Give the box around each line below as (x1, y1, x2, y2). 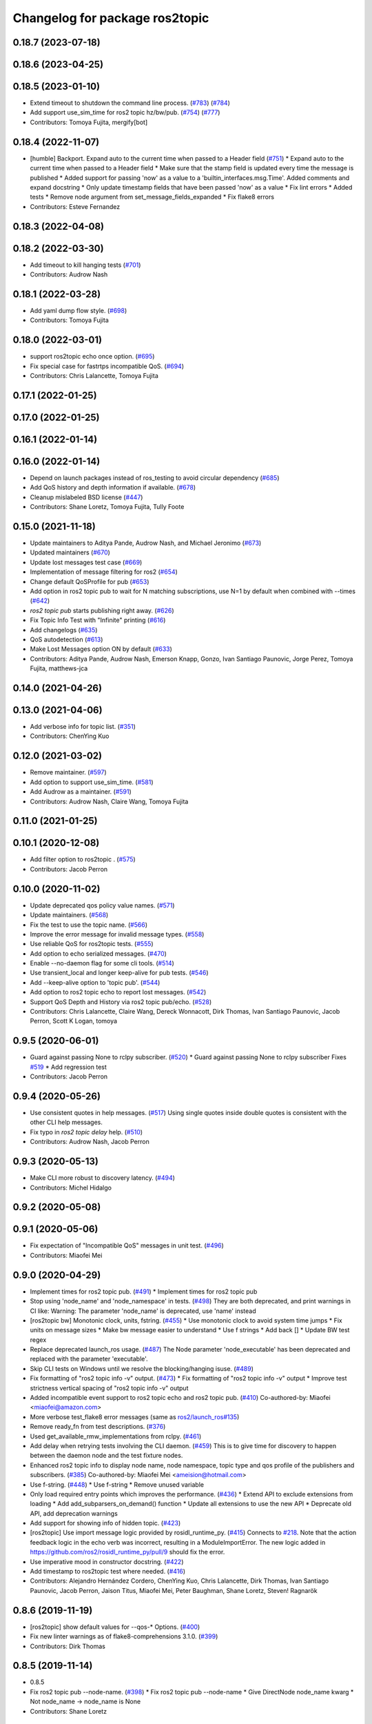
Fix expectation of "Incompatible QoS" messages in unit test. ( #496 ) (30, 1241, 224, 1250)
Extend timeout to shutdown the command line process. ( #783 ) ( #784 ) (30, 99, 231, 107)
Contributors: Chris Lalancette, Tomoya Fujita (30, 372, 158, 380)
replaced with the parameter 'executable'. (30, 1355, 148, 1363)
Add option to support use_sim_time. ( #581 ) (30, 778, 154, 786)
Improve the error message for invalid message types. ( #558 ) (30, 930, 205, 938)
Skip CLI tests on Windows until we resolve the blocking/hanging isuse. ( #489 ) (30, 1364, 254, 1372)
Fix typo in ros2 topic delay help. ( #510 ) (30, 1127, 143, 1136)
